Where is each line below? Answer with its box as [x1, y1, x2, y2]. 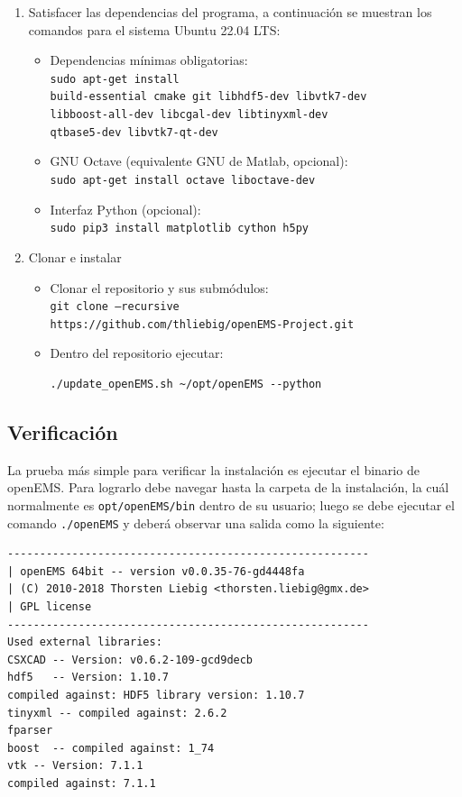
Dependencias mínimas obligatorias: [50, 50, 248, 69]
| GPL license [7, 600, 92, 614]
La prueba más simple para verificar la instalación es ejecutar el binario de [7, 460, 420, 479]
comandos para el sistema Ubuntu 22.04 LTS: [28, 20, 281, 39]
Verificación [7, 417, 118, 445]
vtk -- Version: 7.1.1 [7, 759, 143, 773]
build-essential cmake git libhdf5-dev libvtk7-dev [50, 90, 367, 104]
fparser [7, 724, 53, 737]
